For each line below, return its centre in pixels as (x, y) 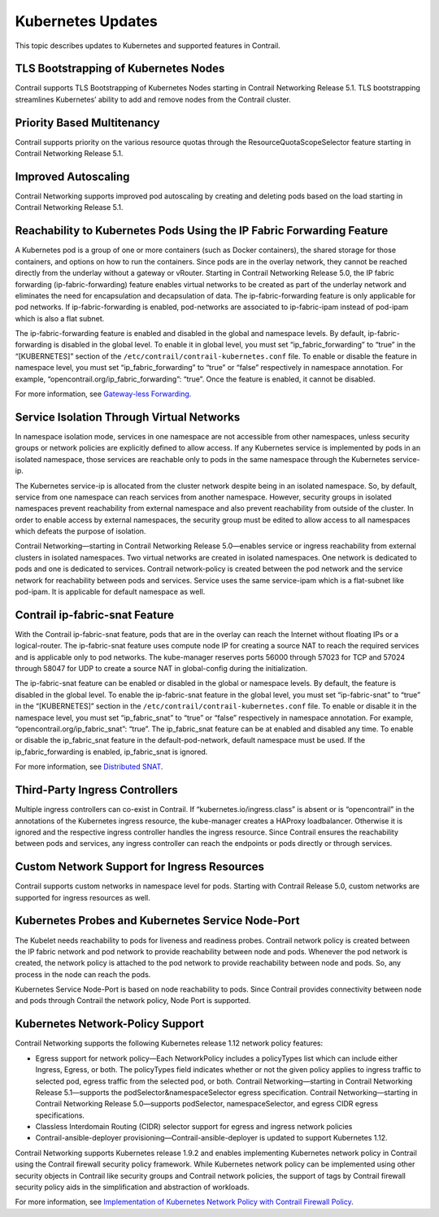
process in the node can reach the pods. (83, 974)
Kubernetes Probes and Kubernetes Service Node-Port (157, 920)
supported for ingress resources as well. (83, 897)
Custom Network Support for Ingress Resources (139, 867)
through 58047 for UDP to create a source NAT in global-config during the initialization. (161, 669)
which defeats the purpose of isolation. (80, 531)
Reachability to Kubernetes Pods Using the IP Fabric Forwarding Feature (202, 231)
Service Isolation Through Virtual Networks (128, 417)
